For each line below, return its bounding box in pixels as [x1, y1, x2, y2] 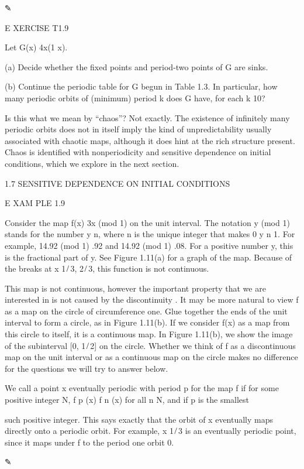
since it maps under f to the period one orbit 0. [5, 436, 174, 448]
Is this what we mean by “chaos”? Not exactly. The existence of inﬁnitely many [5, 111, 290, 124]
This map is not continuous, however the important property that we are [5, 282, 266, 294]
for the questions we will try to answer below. [5, 362, 168, 374]
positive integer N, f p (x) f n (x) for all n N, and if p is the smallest [5, 393, 250, 406]
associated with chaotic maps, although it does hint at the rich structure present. [5, 134, 295, 146]
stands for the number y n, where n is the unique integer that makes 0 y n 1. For [5, 228, 295, 240]
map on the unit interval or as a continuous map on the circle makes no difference [5, 351, 298, 363]
